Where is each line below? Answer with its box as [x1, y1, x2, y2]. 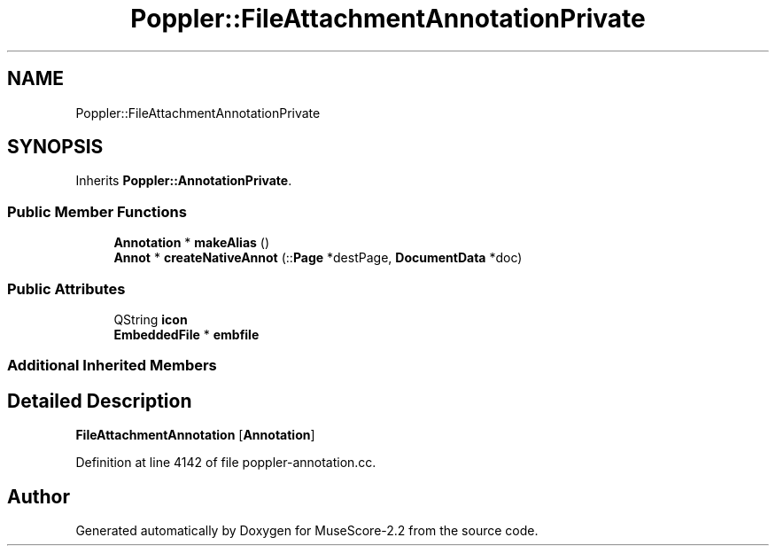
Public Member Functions [7, 202, 187, 221]
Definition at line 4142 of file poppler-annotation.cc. [75, 455, 376, 471]
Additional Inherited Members [7, 356, 217, 375]
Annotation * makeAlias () [113, 235, 270, 251]
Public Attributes [7, 279, 126, 298]
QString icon [113, 311, 188, 327]
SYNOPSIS [7, 136, 104, 159]
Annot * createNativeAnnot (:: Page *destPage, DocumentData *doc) [113, 250, 523, 266]
